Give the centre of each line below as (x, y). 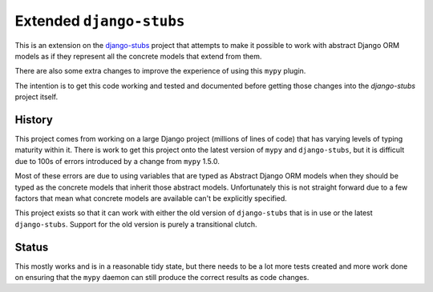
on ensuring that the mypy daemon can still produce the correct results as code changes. (162, 278)
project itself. (36, 97)
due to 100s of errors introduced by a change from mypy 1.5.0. (117, 161)
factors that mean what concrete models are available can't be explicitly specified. (151, 198)
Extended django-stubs (100, 21)
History (34, 120)
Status (32, 247)
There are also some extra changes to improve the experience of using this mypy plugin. (160, 71)
